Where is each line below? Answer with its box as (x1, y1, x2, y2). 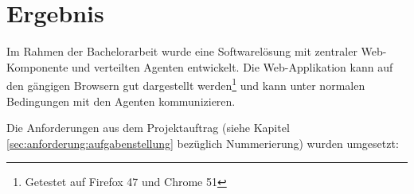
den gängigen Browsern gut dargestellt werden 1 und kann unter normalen (6, 75, 365, 93)
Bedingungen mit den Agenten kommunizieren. (6, 92, 236, 109)
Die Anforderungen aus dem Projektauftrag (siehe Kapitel (6, 119, 290, 136)
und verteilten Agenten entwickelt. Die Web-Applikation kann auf (72, 58, 393, 75)
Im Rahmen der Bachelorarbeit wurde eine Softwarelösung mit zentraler (6, 43, 357, 60)
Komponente (6, 58, 68, 75)
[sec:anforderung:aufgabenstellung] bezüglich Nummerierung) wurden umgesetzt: (6, 134, 399, 151)
